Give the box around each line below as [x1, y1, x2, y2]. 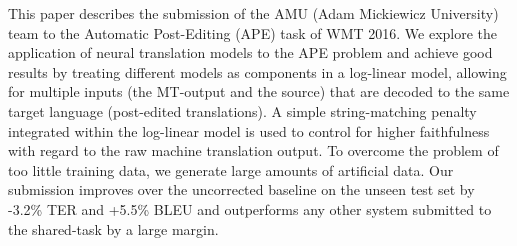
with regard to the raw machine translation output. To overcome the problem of [8, 140, 499, 161]
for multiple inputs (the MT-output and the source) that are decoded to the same [8, 81, 510, 102]
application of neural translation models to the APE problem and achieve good [8, 42, 493, 63]
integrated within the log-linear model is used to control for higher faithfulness [8, 120, 490, 141]
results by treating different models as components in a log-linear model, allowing [8, 61, 507, 82]
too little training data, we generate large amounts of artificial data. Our [8, 159, 454, 180]
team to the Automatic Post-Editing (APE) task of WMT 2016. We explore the [8, 22, 498, 43]
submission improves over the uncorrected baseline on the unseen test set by [8, 179, 475, 200]
